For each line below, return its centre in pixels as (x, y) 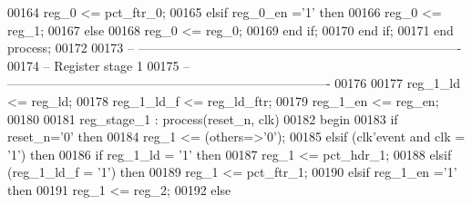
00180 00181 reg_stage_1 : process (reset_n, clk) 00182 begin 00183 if (203, 118)
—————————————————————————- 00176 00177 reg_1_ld (234, 83)
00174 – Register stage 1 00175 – (99, 65)
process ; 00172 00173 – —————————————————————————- (235, 48)
